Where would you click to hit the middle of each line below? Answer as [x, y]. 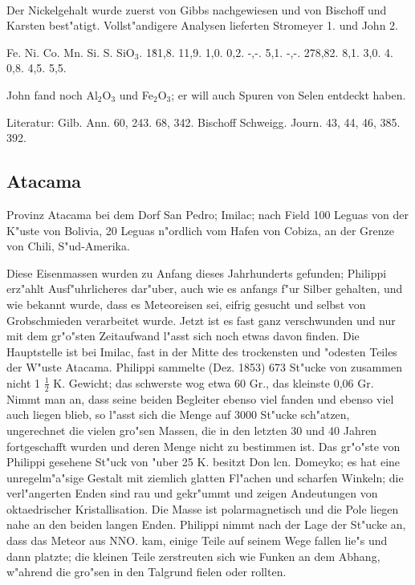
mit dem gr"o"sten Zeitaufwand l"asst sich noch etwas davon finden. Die [183, 336]
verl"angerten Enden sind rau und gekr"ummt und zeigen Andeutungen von [192, 493]
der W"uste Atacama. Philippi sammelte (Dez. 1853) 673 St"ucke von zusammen [204, 367]
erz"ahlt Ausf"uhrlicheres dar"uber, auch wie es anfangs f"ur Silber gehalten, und [205, 288]
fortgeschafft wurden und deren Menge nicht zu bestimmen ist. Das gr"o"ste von [203, 446]
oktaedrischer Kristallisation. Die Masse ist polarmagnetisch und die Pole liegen [203, 508]
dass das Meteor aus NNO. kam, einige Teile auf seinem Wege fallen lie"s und [197, 540]
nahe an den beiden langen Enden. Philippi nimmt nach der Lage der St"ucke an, [206, 524]
